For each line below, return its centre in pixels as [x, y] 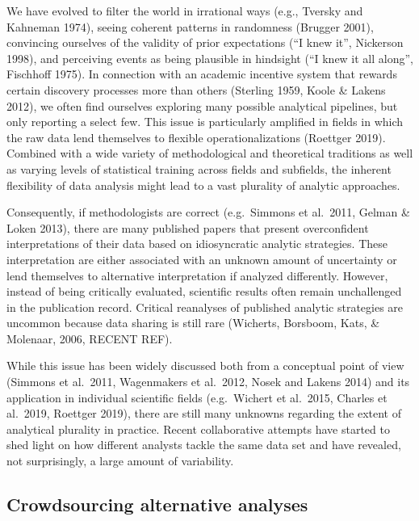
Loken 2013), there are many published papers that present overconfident [188, 227]
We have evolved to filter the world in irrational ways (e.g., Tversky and [185, 11]
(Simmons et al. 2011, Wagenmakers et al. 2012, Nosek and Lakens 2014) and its [208, 382]
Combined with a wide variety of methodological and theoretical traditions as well [210, 153]
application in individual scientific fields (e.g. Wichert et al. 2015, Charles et [197, 397]
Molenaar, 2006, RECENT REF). [90, 338]
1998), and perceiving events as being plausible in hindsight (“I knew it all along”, [210, 58]
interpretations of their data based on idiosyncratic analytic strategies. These [197, 244]
